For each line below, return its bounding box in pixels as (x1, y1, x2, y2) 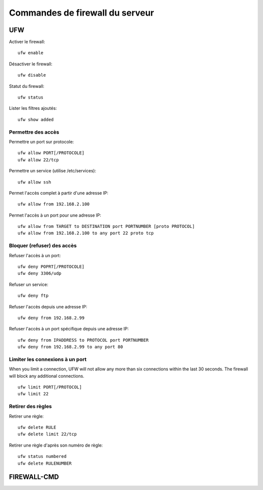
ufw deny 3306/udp (18, 271, 62, 276)
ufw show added (18, 117, 54, 122)
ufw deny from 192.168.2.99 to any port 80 (18, 344, 123, 350)
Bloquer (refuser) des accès (9, 242, 77, 249)
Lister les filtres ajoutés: (9, 105, 57, 111)
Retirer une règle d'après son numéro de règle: (9, 442, 103, 448)
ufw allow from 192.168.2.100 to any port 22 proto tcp (18, 230, 154, 236)
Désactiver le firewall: (9, 61, 53, 67)
